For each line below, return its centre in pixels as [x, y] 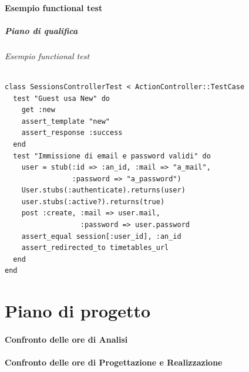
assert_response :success [72, 133]
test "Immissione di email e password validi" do [112, 156]
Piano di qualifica [41, 30]
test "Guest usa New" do [61, 98]
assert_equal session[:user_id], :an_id [101, 236]
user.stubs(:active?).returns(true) [93, 202]
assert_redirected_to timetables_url [95, 248]
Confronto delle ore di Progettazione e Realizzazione [114, 362]
